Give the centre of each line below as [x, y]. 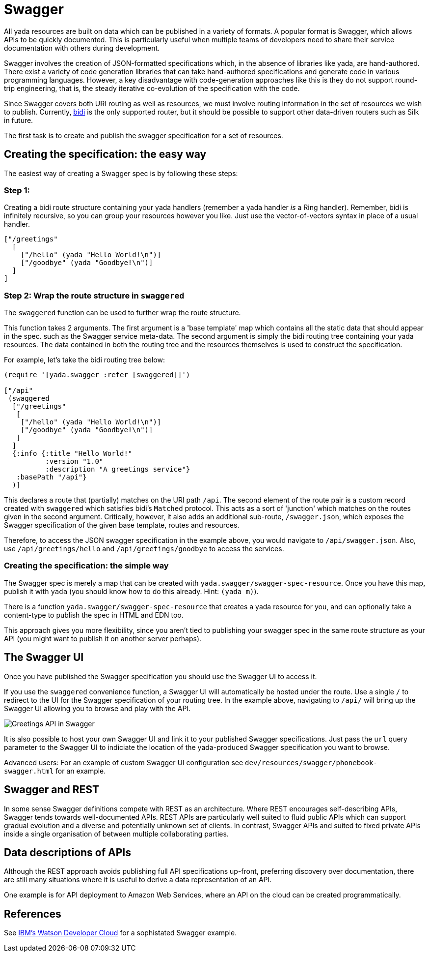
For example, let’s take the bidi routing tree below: [84, 360]
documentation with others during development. [82, 48]
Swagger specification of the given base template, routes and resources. [122, 525]
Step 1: [17, 190]
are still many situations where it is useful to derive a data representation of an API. [138, 880]
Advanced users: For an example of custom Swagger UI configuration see [124, 762]
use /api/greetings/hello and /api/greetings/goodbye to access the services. [144, 549]
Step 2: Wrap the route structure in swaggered [94, 295]
